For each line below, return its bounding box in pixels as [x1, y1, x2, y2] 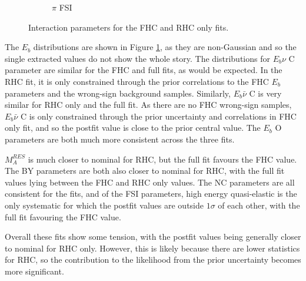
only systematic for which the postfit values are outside [5, 199, 204, 211]
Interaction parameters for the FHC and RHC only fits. [28, 21, 229, 33]
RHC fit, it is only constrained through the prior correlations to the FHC [5, 75, 269, 87]
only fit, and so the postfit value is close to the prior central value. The [5, 121, 261, 134]
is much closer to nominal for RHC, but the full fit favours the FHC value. [28, 153, 297, 165]
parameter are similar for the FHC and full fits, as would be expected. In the [5, 64, 282, 76]
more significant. [5, 265, 64, 277]
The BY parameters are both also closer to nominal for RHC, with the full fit [5, 164, 285, 177]
